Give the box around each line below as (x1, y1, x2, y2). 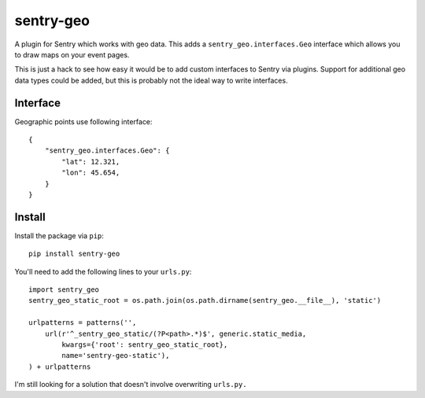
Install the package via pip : (14, 230, 104, 240)
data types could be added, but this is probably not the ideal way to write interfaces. (14, 76, 288, 85)
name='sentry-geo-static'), (61, 351, 170, 360)
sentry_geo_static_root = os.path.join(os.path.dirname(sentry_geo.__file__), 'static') (28, 296, 382, 305)
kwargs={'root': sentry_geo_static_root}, (61, 341, 228, 349)
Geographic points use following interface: (14, 116, 153, 126)
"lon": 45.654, (61, 168, 120, 177)
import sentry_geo (28, 286, 100, 294)
